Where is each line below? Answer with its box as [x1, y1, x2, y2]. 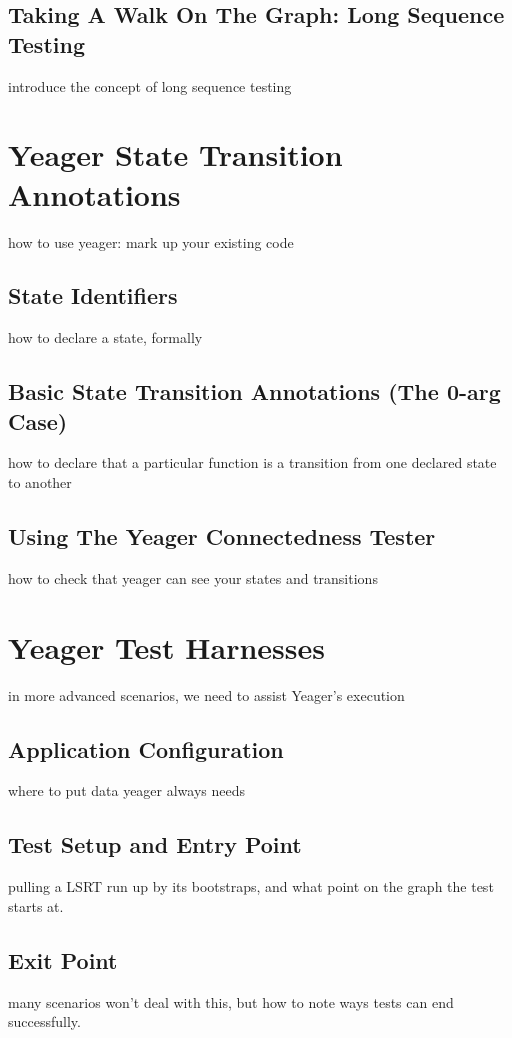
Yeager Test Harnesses [8, 626, 325, 667]
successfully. [8, 1011, 81, 1032]
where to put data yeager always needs [8, 780, 246, 801]
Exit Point [8, 944, 118, 975]
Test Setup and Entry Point [8, 829, 302, 860]
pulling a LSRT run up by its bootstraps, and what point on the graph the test [8, 876, 494, 897]
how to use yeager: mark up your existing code [8, 231, 294, 252]
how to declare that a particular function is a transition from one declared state [8, 452, 497, 473]
